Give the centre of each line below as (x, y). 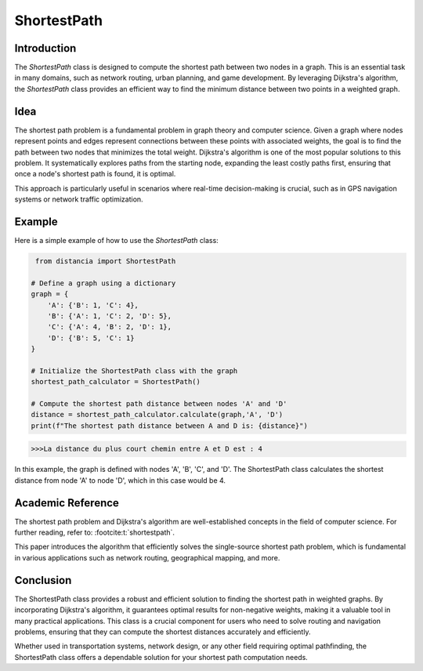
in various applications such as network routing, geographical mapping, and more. (147, 557)
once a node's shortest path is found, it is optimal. (95, 174)
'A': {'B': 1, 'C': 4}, (93, 305)
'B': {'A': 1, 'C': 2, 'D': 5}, (110, 316)
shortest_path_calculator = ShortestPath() (116, 382)
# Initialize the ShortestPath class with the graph (134, 371)
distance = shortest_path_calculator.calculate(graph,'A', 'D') (157, 415)
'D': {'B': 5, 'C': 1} (91, 338)
